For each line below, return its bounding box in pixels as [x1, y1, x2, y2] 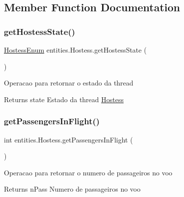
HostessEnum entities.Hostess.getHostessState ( [4, 45, 147, 55]
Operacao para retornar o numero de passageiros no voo [4, 167, 173, 177]
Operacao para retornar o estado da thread [4, 78, 133, 88]
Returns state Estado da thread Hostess [4, 94, 124, 104]
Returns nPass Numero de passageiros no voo [4, 184, 141, 194]
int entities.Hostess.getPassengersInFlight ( [4, 134, 133, 144]
